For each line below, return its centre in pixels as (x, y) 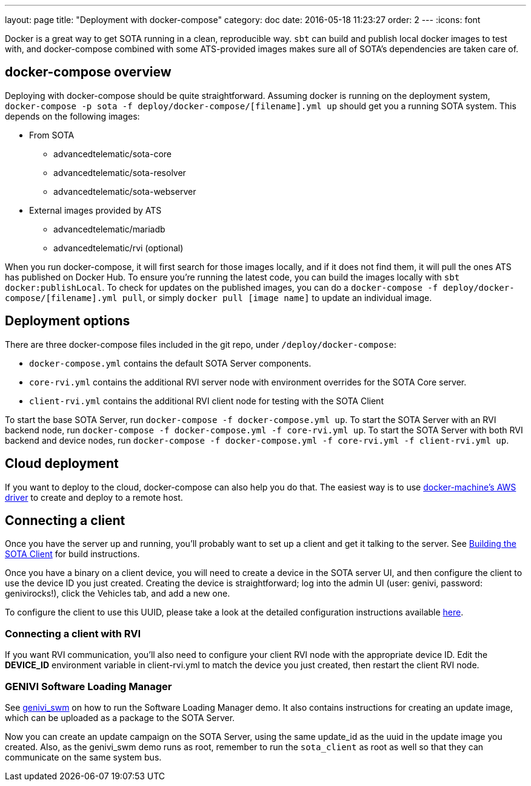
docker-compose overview (88, 72)
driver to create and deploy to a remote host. (94, 497)
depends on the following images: (72, 116)
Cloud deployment (62, 464)
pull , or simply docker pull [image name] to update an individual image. (277, 297)
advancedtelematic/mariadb (109, 229)
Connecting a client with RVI (73, 633)
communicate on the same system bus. (83, 757)
